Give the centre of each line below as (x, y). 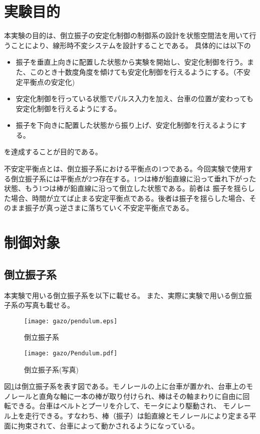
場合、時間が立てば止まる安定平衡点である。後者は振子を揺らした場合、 (130, 198)
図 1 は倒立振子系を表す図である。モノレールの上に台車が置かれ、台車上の (125, 386)
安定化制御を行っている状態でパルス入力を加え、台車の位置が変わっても (135, 98)
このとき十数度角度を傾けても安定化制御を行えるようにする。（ (133, 71)
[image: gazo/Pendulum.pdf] (71, 354)
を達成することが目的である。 (53, 152)
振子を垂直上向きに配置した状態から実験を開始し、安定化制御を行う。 (131, 62)
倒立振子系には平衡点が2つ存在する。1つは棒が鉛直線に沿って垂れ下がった (134, 178)
